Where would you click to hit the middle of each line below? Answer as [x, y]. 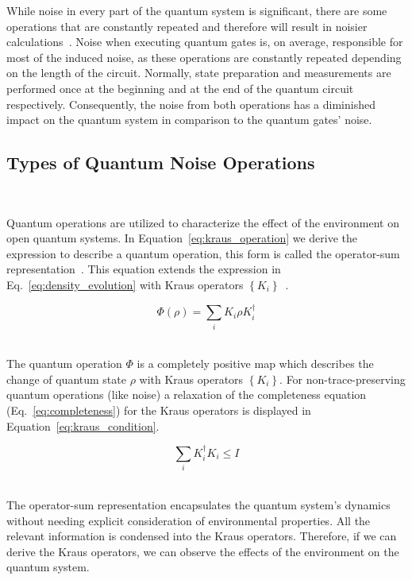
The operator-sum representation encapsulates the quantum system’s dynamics [198, 504]
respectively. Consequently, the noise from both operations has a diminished [191, 104]
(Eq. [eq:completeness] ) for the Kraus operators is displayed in [159, 410]
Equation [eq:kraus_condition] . [83, 425]
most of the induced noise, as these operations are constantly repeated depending [204, 57]
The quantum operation [64, 363]
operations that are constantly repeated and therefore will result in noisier [187, 26]
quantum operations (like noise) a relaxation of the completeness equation [187, 394]
